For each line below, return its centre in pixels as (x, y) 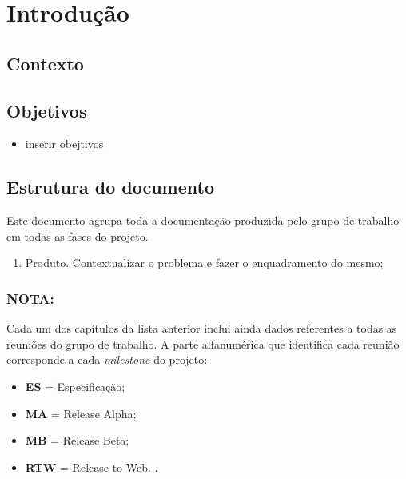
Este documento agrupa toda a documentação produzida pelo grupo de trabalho (203, 220)
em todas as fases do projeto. (78, 236)
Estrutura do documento (110, 187)
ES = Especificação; (75, 386)
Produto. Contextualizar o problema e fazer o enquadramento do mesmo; (204, 263)
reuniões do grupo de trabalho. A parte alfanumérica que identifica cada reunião (203, 343)
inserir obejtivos (64, 144)
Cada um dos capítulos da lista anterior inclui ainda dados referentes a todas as (202, 328)
